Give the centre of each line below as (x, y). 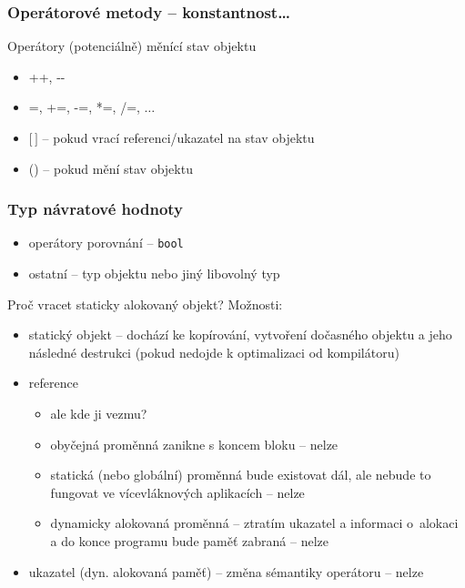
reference (53, 383)
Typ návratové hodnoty (96, 209)
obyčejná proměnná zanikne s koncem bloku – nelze (194, 444)
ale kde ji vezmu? (99, 414)
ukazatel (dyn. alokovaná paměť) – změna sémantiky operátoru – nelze (226, 571)
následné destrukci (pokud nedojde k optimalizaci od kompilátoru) (214, 352)
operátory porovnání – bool (106, 243)
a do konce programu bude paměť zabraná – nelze (189, 541)
